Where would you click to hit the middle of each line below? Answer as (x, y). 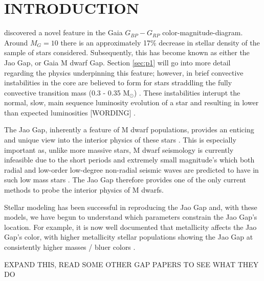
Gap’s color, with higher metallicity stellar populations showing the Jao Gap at (129, 237)
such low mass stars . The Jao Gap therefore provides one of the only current (125, 180)
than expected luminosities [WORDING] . (70, 112)
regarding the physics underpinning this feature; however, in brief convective (124, 72)
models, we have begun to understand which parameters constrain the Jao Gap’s (131, 217)
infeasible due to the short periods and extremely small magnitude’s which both (129, 160)
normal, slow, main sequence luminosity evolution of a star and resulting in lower (131, 102)
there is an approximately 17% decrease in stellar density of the (160, 42)
